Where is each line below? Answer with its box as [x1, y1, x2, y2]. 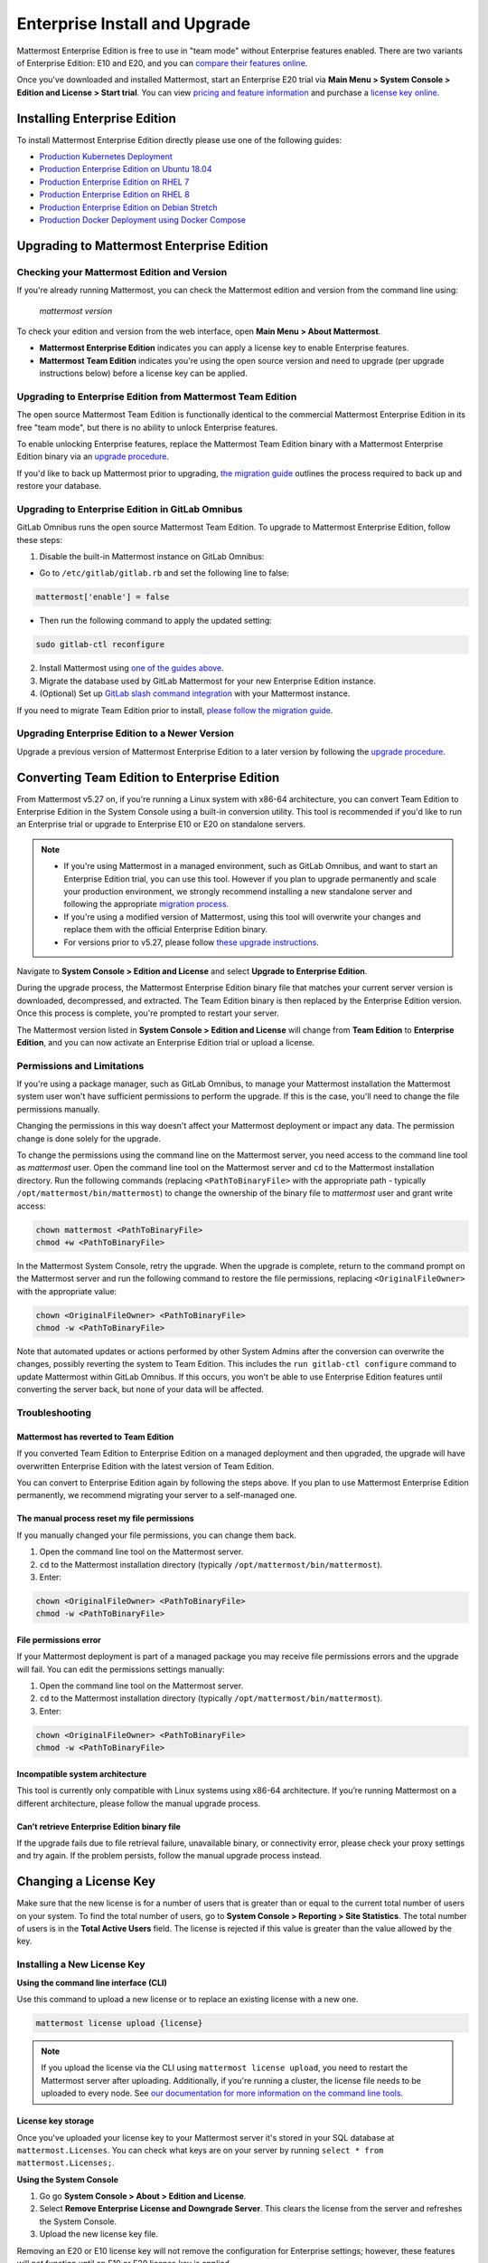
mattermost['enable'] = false [35, 592, 170, 602]
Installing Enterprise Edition [16, 110, 176, 126]
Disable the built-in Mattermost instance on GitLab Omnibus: [39, 551, 265, 562]
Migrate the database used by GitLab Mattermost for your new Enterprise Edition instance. [39, 675, 377, 686]
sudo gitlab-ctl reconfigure [35, 639, 165, 650]
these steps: [16, 534, 63, 545]
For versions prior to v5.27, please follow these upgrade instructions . [63, 937, 320, 948]
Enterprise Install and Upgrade [16, 14, 251, 33]
